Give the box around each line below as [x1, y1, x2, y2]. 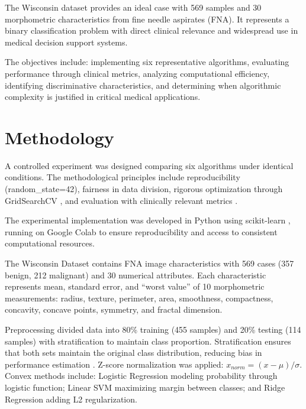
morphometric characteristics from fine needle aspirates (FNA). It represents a [5, 12, 289, 25]
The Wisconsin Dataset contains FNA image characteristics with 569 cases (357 [5, 257, 294, 270]
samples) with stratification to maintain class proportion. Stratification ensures [5, 335, 291, 347]
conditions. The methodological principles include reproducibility [5, 171, 240, 183]
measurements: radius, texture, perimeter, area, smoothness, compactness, [5, 291, 273, 304]
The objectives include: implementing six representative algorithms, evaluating [5, 56, 289, 68]
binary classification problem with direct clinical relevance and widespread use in [5, 24, 298, 37]
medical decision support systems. [5, 35, 128, 48]
